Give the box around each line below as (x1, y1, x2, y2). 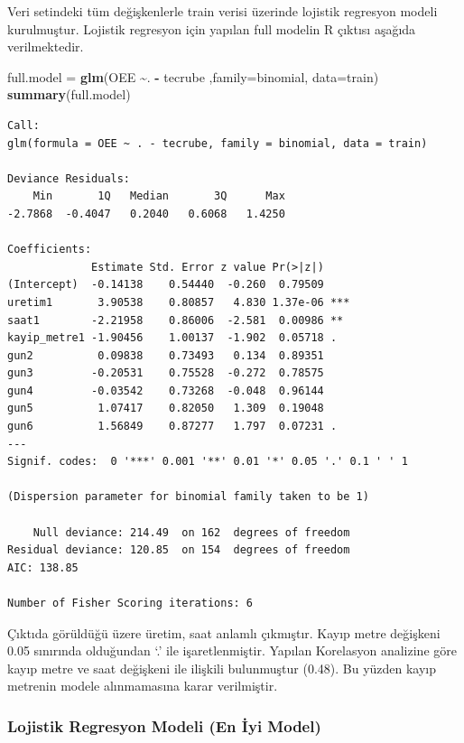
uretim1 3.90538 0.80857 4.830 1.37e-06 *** (7, 295, 350, 309)
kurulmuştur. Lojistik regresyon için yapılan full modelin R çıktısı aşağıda (7, 19, 416, 38)
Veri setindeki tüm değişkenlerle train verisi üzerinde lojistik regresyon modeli (7, 2, 438, 20)
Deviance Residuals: (7, 172, 131, 185)
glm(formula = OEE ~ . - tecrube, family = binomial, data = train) (7, 136, 428, 150)
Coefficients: (7, 243, 92, 256)
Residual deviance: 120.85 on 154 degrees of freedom (7, 543, 350, 557)
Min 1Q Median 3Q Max (32, 190, 285, 203)
